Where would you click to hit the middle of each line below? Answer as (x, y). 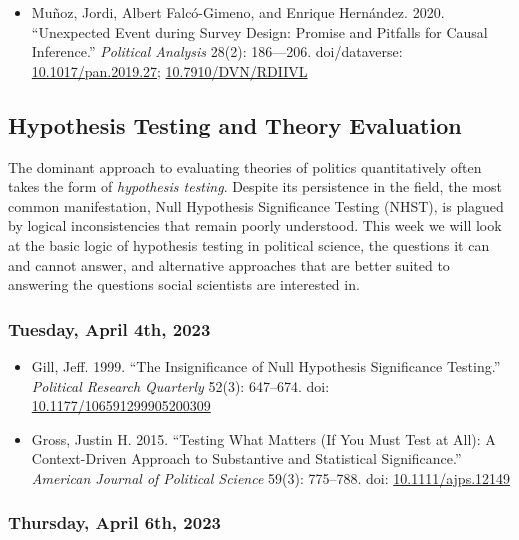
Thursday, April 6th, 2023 (114, 522)
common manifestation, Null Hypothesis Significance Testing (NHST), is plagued (256, 205)
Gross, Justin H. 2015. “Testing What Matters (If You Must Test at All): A (263, 438)
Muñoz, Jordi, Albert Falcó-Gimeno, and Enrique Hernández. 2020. (238, 12)
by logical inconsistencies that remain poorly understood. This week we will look (255, 225)
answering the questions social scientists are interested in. (184, 284)
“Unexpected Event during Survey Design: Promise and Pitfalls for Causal (259, 31)
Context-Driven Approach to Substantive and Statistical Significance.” (246, 458)
